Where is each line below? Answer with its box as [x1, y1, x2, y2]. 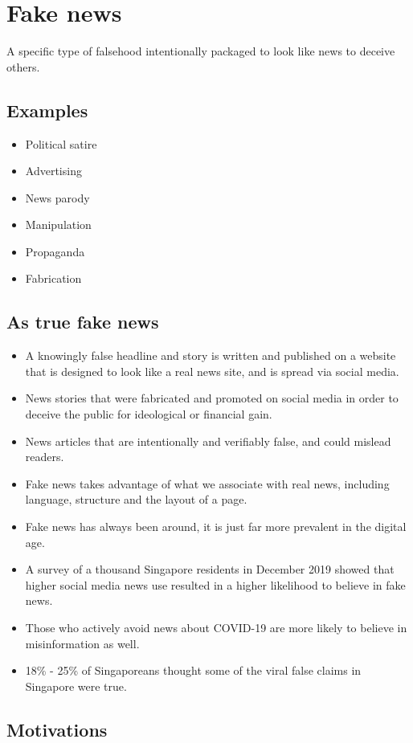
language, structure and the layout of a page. [25, 491, 247, 508]
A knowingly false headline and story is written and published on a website [25, 347, 396, 364]
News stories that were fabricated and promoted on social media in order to [25, 390, 399, 406]
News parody [25, 189, 90, 206]
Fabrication [25, 270, 82, 287]
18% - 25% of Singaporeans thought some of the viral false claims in [25, 662, 362, 679]
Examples [6, 97, 88, 122]
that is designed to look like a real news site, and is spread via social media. [25, 362, 399, 379]
